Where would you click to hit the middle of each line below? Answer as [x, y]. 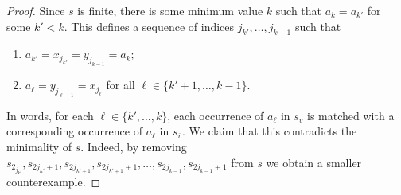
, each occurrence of [216, 115]
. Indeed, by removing [134, 147]
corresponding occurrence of [74, 131]
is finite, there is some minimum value [170, 10]
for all [121, 85]
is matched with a [351, 115]
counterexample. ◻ [54, 182]
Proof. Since [36, 10]
